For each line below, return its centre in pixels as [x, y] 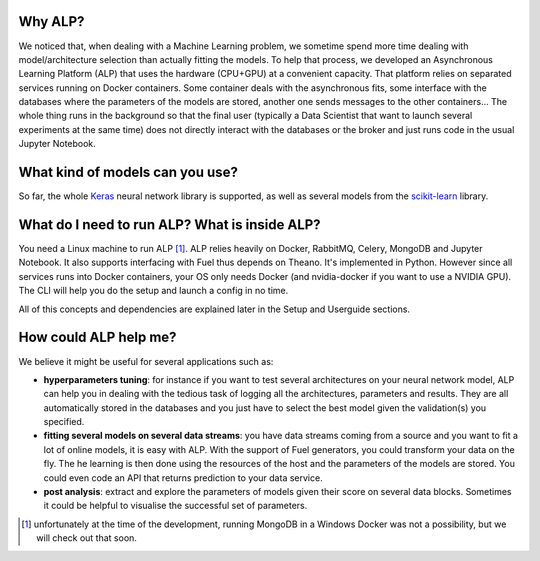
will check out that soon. [86, 538]
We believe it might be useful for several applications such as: [146, 361]
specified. [64, 422]
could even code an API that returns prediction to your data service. [183, 477]
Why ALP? [51, 21]
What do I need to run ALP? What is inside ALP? [169, 224]
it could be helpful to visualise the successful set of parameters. [175, 506]
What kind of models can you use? [128, 172]
